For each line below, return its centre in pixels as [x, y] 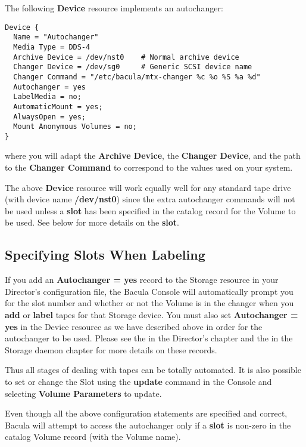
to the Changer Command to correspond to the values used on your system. [149, 167]
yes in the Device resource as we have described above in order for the [134, 326]
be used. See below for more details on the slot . [92, 222]
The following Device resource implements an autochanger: [114, 8]
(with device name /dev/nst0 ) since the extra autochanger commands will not [150, 199]
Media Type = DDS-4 [52, 47]
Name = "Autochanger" [56, 37]
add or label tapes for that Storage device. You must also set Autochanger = [152, 315]
